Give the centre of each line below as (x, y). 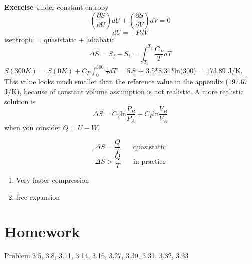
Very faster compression (52, 180)
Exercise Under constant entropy (56, 7)
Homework (42, 231)
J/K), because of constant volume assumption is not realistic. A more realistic (124, 91)
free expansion (38, 197)
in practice (150, 162)
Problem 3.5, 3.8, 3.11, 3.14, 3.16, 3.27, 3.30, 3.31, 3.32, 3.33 (96, 255)
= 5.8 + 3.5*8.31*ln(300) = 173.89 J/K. (181, 70)
